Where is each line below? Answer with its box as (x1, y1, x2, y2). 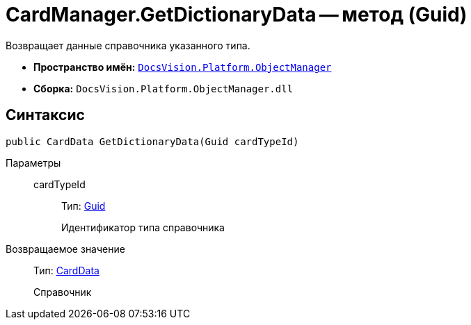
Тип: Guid (61, 199, 106, 212)
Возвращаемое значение (6, 242, 125, 255)
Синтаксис (6, 106, 85, 124)
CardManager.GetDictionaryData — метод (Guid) (6, 3, 468, 26)
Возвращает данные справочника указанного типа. (6, 39, 250, 51)
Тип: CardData (33, 264, 99, 276)
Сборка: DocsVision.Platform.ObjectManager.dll (33, 82, 294, 94)
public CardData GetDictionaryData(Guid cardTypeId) (6, 135, 299, 147)
